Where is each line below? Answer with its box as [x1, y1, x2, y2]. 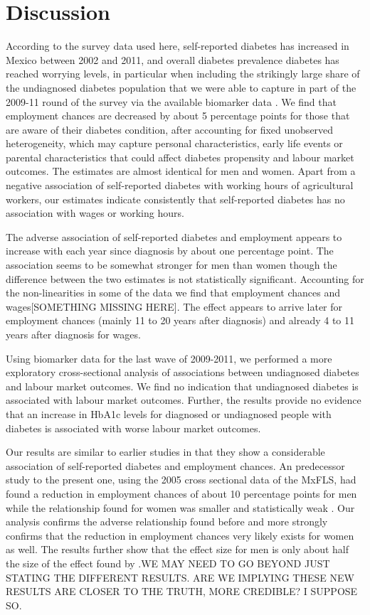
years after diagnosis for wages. [6, 327, 141, 341]
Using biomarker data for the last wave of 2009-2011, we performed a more [6, 351, 332, 365]
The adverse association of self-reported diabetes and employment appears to [6, 229, 342, 244]
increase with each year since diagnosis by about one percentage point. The [6, 243, 334, 258]
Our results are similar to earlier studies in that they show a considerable [6, 444, 325, 459]
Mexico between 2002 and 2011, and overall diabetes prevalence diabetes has [6, 52, 339, 67]
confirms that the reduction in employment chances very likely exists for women [6, 528, 354, 542]
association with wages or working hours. [6, 205, 184, 220]
